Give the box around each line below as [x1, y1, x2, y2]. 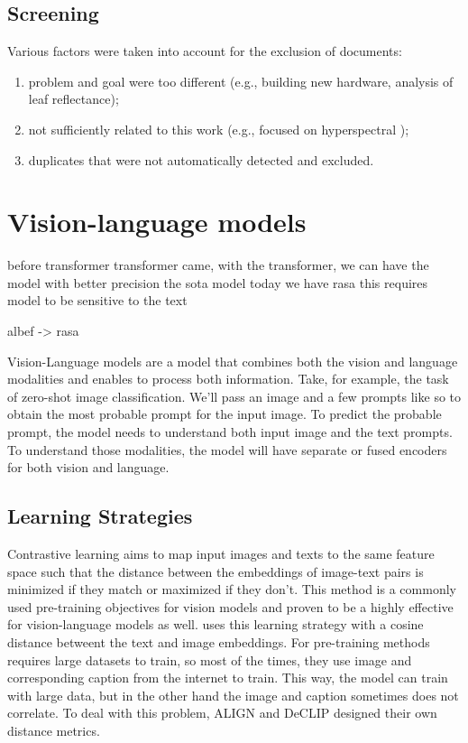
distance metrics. [7, 720, 100, 739]
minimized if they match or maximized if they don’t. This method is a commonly [7, 580, 456, 599]
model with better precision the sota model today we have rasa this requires [7, 273, 428, 292]
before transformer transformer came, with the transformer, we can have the [7, 255, 429, 274]
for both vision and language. [7, 458, 170, 477]
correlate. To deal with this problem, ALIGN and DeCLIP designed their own [7, 703, 437, 722]
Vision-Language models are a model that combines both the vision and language [7, 351, 458, 370]
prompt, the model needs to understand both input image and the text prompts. [7, 423, 453, 441]
